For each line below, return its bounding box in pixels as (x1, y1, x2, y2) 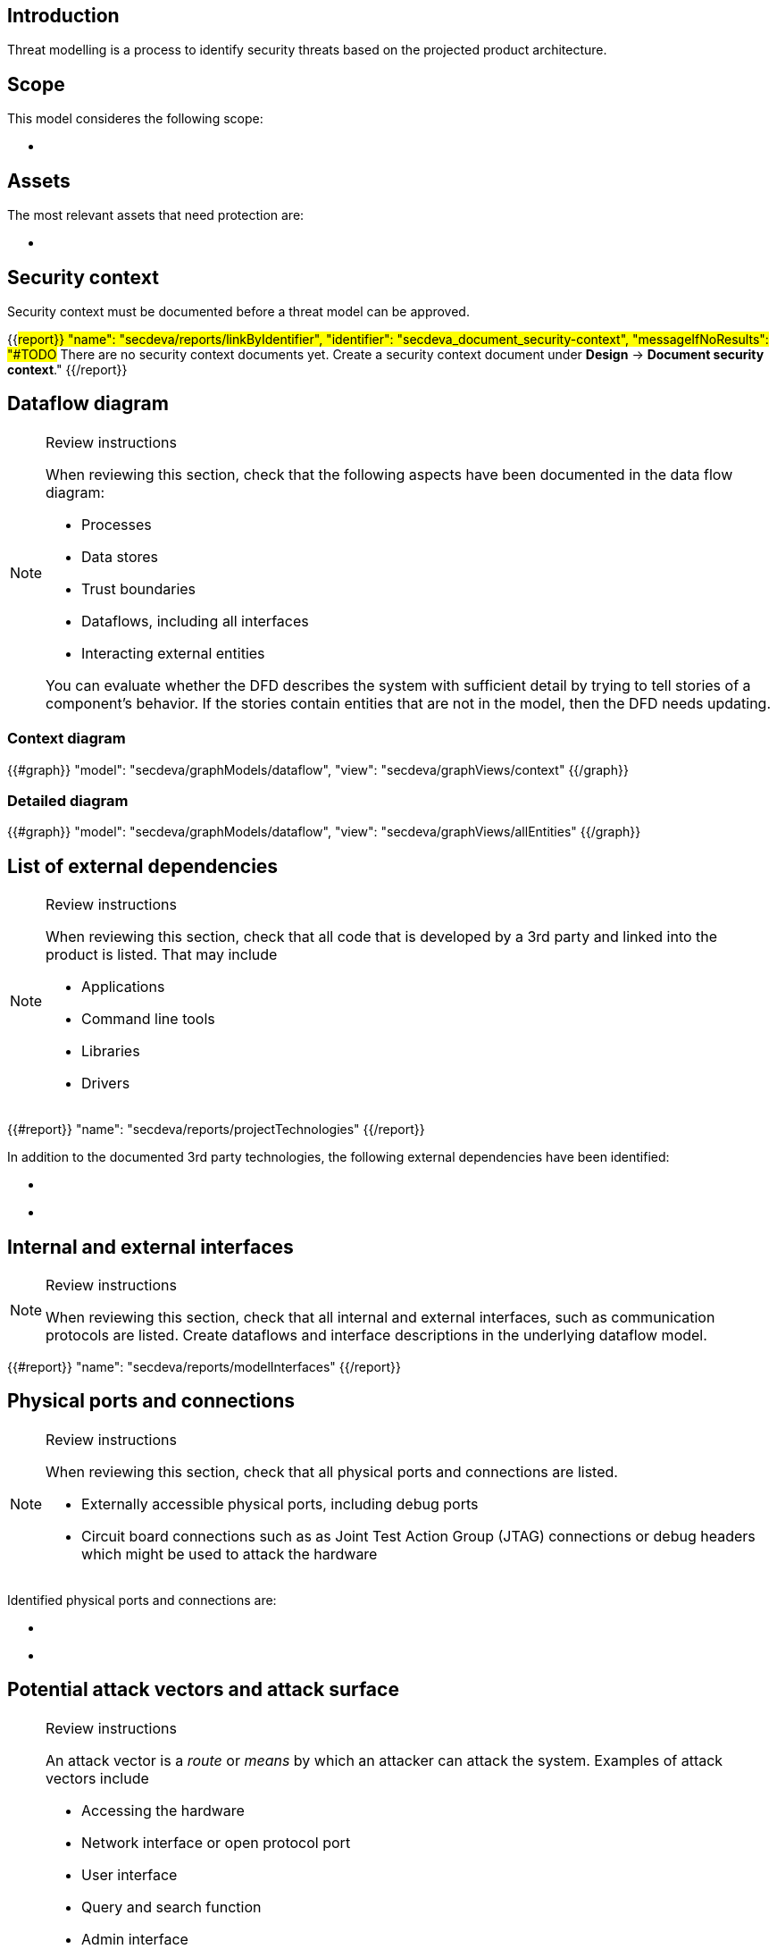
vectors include (46, 1768, 149, 1787)
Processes (81, 515, 152, 533)
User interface (81, 1865, 178, 1884)
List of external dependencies (7, 854, 279, 878)
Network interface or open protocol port (81, 1833, 351, 1852)
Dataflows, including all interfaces (81, 611, 309, 630)
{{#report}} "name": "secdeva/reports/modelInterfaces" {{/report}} (7, 1358, 401, 1374)
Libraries (81, 1042, 140, 1061)
